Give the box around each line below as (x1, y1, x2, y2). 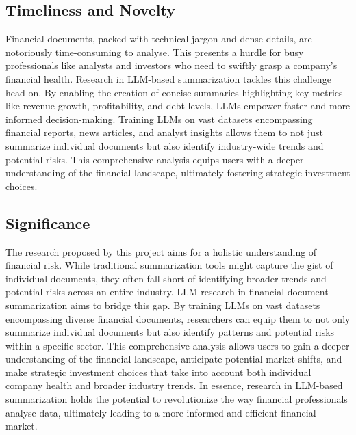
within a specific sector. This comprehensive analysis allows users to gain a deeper (5, 338, 350, 352)
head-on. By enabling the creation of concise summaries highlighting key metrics (5, 85, 343, 99)
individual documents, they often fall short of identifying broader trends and (5, 271, 327, 285)
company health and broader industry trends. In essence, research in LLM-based (5, 378, 343, 393)
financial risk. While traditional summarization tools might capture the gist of (5, 258, 333, 272)
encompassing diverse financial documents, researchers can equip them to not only (5, 311, 351, 326)
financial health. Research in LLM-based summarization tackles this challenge (5, 71, 331, 85)
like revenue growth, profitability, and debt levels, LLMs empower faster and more (5, 98, 351, 113)
